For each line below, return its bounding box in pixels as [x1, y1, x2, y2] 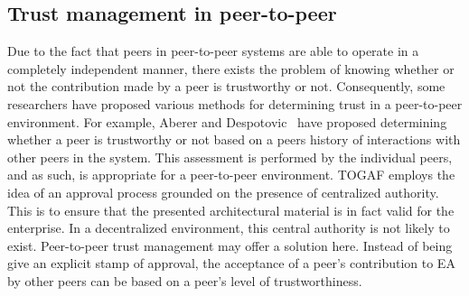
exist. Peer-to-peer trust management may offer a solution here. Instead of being [7, 236, 453, 254]
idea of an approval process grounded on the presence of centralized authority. [7, 182, 439, 201]
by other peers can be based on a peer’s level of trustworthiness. [7, 271, 362, 290]
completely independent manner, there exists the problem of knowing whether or [7, 59, 455, 78]
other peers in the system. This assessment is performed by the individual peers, [7, 147, 453, 166]
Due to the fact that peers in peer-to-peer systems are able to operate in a [7, 42, 419, 60]
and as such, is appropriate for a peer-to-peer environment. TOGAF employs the [7, 165, 455, 184]
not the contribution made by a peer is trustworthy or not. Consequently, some [7, 77, 446, 96]
